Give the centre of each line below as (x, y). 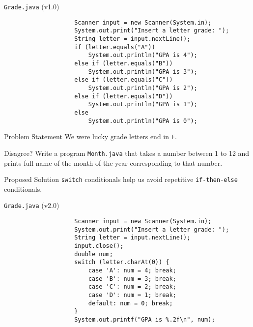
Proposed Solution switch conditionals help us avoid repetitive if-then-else (121, 179)
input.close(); (99, 246)
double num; (94, 254)
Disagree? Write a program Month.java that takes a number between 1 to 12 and (127, 153)
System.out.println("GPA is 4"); (143, 55)
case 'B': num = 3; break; (132, 279)
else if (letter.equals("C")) (124, 80)
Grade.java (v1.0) (32, 6)
